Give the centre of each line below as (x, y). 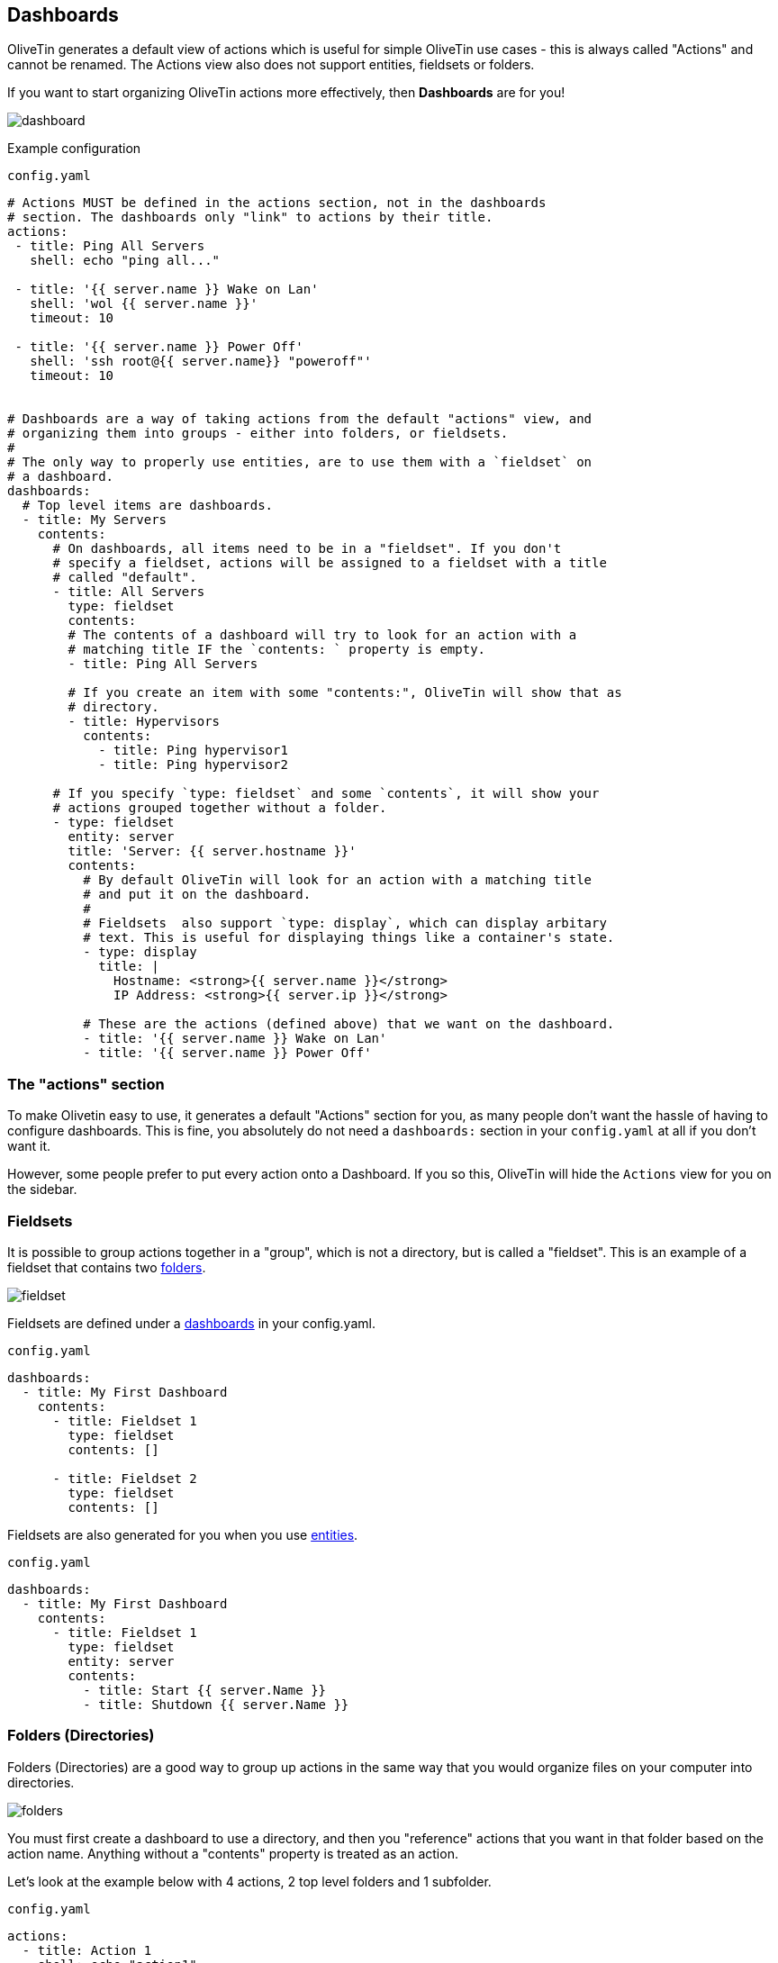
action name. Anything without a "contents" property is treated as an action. (233, 1853)
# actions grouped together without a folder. (220, 808)
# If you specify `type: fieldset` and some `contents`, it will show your (326, 794)
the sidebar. (42, 1190)
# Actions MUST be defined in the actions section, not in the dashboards (277, 203)
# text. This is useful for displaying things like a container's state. (349, 938)
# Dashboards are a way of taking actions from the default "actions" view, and (300, 419)
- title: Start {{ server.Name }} (205, 1690)
